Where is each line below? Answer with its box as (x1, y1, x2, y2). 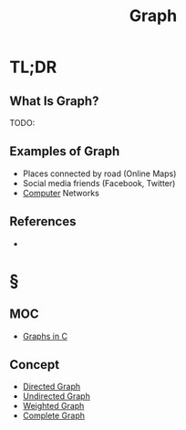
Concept (9, 357, 60, 372)
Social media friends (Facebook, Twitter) (22, 177, 176, 188)
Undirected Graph (22, 391, 91, 402)
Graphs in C (22, 330, 68, 341)
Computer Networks (22, 187, 100, 198)
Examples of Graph (9, 143, 120, 160)
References (9, 214, 77, 229)
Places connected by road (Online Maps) (22, 168, 177, 179)
